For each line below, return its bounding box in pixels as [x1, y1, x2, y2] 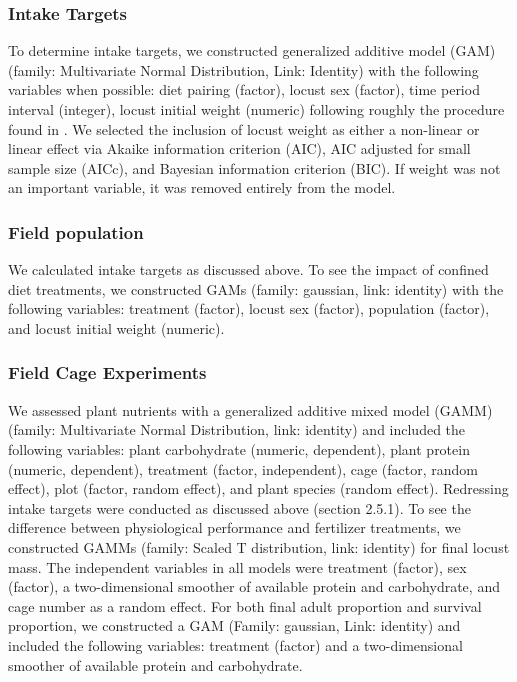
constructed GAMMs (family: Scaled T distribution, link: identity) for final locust [8, 536, 510, 557]
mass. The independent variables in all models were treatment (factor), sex [8, 556, 467, 577]
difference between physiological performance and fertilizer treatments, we [8, 517, 461, 538]
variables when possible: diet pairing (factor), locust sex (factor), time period [8, 79, 480, 100]
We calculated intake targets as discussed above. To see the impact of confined [8, 259, 489, 280]
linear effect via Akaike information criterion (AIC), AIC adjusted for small [8, 138, 471, 159]
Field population [8, 219, 144, 244]
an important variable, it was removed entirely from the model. [8, 177, 396, 198]
